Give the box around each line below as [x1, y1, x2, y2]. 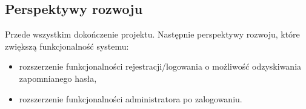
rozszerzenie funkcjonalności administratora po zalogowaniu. [19, 92, 242, 105]
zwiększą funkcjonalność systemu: [5, 39, 129, 52]
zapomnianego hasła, [19, 71, 97, 84]
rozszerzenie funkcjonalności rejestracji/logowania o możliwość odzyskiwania [19, 60, 302, 73]
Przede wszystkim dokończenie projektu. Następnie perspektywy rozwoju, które [5, 28, 300, 41]
